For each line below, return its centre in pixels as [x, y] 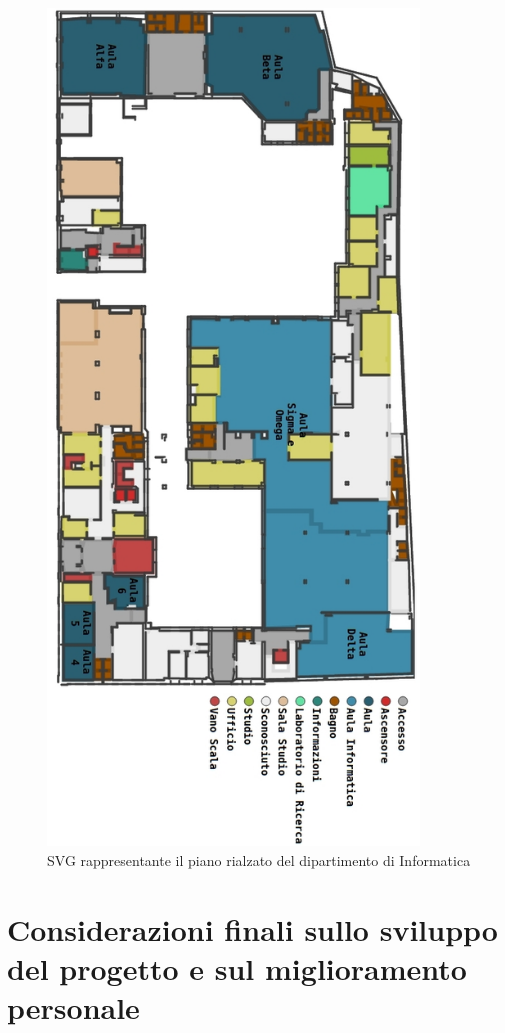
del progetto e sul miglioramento [237, 967]
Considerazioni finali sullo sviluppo [252, 928]
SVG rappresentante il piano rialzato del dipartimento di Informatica [259, 859]
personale [73, 1007]
